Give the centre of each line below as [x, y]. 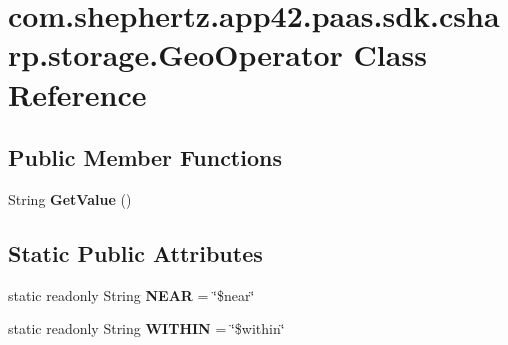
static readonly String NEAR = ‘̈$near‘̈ [131, 294]
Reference [77, 93]
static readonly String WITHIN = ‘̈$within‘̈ [146, 328]
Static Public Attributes [135, 252]
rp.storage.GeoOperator [175, 54]
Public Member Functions [145, 157]
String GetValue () [70, 198]
